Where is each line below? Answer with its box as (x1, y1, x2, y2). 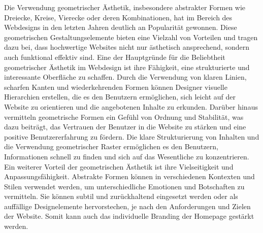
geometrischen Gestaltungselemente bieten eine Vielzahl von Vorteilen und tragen (4, 31, 258, 42)
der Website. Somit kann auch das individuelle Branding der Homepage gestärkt (4, 211, 254, 221)
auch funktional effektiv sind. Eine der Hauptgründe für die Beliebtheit (4, 51, 225, 62)
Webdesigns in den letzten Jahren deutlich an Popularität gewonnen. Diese (4, 22, 237, 32)
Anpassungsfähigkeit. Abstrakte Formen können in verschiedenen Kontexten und (4, 171, 255, 182)
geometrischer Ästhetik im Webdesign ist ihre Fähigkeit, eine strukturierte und (4, 61, 250, 72)
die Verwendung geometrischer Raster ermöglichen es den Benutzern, (4, 141, 218, 152)
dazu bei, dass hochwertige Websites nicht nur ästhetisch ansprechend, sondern (4, 42, 249, 52)
